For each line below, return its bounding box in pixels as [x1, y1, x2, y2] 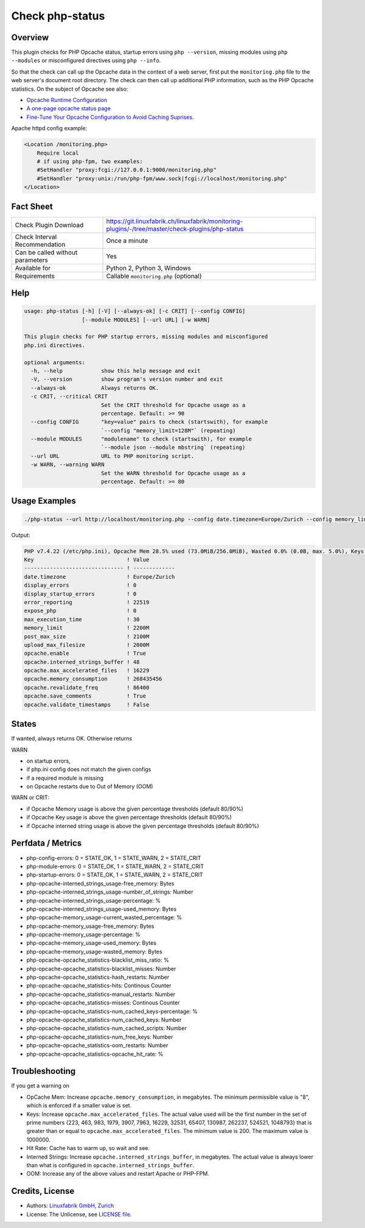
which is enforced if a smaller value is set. [26, 1102, 132, 1109]
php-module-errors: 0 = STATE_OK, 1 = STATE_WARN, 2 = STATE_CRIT [26, 863, 204, 870]
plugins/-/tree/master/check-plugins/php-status [106, 224, 244, 233]
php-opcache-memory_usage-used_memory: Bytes [26, 939, 157, 947]
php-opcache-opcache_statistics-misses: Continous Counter [26, 999, 180, 1006]
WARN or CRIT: [11, 794, 50, 801]
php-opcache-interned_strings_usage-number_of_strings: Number [26, 888, 194, 895]
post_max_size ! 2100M [24, 633, 150, 640]
